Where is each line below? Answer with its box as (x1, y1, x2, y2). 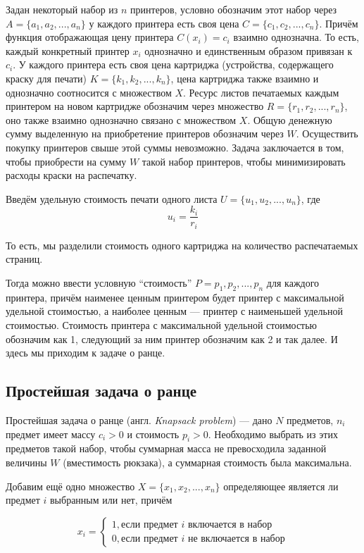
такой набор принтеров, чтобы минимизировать (142, 154, 346, 168)
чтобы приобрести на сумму (6, 154, 127, 168)
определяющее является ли (223, 478, 339, 493)
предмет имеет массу (6, 426, 96, 441)
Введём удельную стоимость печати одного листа (6, 191, 218, 206)
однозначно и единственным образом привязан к (144, 43, 353, 58)
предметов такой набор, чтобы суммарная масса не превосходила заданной (6, 441, 327, 456)
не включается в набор (187, 534, 285, 545)
